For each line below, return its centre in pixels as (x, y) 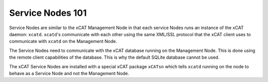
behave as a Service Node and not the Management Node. (69, 73)
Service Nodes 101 (48, 13)
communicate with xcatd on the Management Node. (63, 41)
